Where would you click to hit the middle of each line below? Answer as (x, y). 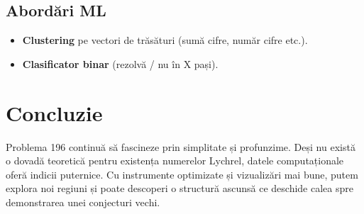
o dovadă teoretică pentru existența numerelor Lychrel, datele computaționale (175, 160)
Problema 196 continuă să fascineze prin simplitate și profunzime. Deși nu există (181, 146)
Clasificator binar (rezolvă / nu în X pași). (120, 63)
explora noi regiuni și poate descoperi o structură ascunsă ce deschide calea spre (180, 188)
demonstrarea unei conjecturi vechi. (83, 202)
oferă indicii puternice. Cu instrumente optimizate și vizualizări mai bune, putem (182, 174)
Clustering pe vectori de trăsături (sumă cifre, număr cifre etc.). (165, 40)
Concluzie (54, 112)
